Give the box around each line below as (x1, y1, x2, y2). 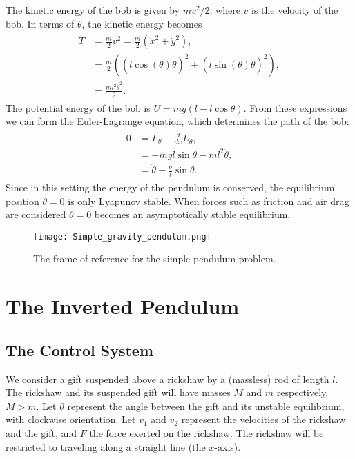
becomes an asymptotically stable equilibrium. (94, 207, 291, 222)
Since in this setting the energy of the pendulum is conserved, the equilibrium (6, 179, 335, 194)
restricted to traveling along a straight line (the (6, 439, 206, 453)
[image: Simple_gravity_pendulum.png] (33, 231, 211, 242)
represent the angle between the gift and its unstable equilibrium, (67, 398, 345, 413)
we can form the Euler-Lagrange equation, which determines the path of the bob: (6, 114, 349, 128)
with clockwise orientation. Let (6, 412, 136, 427)
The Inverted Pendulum (6, 292, 240, 320)
